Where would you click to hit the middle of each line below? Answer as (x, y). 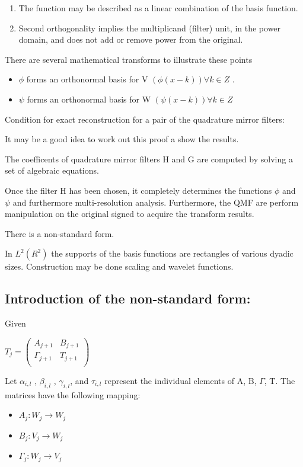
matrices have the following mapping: (73, 394)
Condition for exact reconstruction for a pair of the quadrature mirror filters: (145, 119)
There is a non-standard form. (60, 233)
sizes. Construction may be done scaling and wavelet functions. (119, 266)
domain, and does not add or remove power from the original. (131, 39)
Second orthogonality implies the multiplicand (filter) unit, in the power (150, 28)
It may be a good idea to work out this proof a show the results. (122, 139)
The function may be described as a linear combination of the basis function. (158, 8)
